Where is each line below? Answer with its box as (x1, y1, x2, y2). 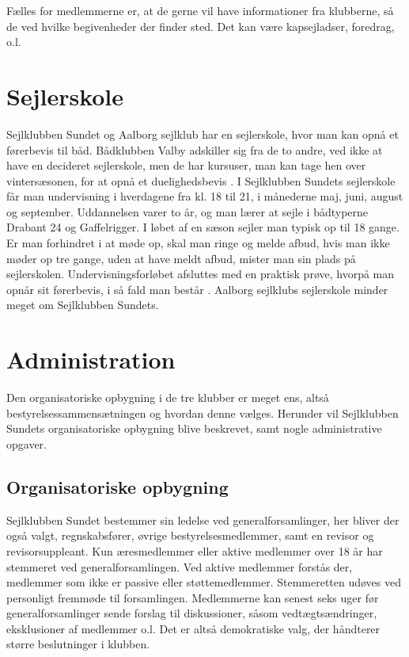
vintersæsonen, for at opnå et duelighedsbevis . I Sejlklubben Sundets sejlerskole (6, 172, 396, 189)
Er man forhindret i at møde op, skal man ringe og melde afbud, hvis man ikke (6, 235, 390, 251)
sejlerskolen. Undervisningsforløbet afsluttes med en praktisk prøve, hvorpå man (6, 265, 395, 282)
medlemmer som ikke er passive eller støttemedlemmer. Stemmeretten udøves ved (6, 574, 402, 590)
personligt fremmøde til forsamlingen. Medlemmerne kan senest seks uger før (6, 589, 379, 605)
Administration (6, 343, 176, 376)
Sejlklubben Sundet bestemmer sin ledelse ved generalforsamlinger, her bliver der (6, 511, 400, 528)
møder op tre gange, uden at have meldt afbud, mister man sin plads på (6, 250, 356, 266)
